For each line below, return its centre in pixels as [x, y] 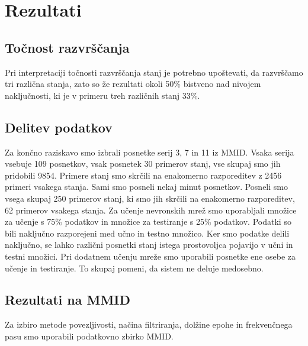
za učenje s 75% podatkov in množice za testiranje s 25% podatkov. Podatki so [148, 221]
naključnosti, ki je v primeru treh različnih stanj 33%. [102, 95]
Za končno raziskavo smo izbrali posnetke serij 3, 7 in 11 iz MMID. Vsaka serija [150, 152]
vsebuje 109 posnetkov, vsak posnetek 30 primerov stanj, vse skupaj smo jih [143, 164]
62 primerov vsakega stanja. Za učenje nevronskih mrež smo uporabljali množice [151, 210]
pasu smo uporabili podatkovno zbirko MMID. [89, 336]
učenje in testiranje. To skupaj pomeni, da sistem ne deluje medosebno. [134, 268]
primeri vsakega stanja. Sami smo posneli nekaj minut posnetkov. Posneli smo [146, 187]
